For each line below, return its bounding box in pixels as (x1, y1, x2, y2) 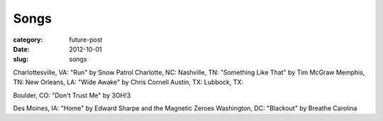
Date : (13, 45, 30, 53)
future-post (69, 35, 103, 44)
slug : (13, 55, 28, 64)
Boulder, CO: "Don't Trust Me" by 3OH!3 (13, 91, 131, 99)
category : (13, 35, 43, 44)
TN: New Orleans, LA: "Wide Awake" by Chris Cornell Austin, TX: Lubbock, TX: (13, 78, 244, 86)
